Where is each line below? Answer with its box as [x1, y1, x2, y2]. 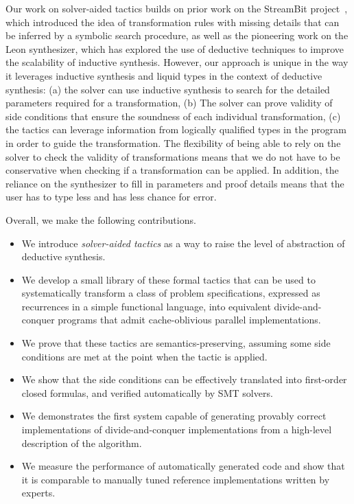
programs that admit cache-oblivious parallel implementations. [58, 312, 321, 327]
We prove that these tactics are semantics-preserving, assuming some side [21, 336, 331, 350]
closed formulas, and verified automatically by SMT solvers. [21, 385, 273, 400]
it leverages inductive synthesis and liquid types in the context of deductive [5, 68, 322, 82]
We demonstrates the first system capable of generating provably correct [21, 409, 327, 423]
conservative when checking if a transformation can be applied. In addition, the [5, 163, 339, 177]
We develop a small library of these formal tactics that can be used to [21, 272, 316, 286]
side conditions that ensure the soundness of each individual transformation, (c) [5, 108, 341, 123]
